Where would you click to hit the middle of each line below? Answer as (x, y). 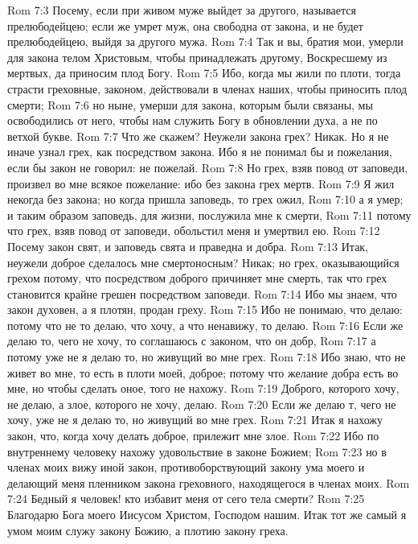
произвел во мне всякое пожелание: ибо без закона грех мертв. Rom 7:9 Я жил (201, 183)
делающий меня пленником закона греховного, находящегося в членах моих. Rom (209, 482)
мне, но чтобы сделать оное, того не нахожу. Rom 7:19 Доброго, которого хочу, (203, 388)
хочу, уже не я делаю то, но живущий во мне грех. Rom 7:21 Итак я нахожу (195, 420)
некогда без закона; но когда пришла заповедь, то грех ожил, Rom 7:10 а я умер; (205, 199)
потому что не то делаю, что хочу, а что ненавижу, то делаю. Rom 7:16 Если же (205, 325)
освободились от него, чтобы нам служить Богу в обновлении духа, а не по (193, 120)
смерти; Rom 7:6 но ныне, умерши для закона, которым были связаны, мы (190, 104)
